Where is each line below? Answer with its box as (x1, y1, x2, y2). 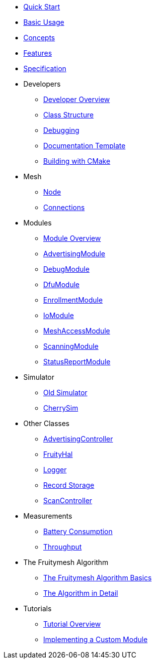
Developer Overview (43, 95, 110, 104)
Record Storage (43, 481, 94, 489)
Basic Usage (23, 18, 65, 26)
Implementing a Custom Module (43, 635, 148, 644)
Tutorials (23, 604, 52, 613)
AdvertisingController (43, 435, 113, 443)
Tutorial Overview (43, 620, 101, 628)
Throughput (43, 543, 82, 551)
